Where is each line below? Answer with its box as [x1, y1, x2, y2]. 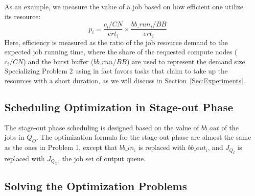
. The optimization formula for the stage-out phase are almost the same [36, 132, 251, 142]
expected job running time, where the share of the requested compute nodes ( [4, 47, 237, 57]
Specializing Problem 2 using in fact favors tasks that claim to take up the [4, 66, 228, 76]
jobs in [4, 132, 24, 142]
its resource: [4, 11, 41, 21]
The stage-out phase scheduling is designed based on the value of [4, 122, 199, 132]
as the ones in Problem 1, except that [4, 142, 117, 152]
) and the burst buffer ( [23, 56, 94, 66]
